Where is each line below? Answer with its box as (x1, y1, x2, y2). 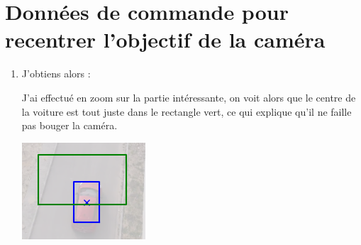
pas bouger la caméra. (21, 118, 118, 133)
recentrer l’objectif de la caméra (5, 25, 326, 54)
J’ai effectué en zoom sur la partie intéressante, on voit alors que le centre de (21, 89, 356, 104)
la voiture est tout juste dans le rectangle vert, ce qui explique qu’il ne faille (21, 104, 352, 119)
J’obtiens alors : (21, 66, 91, 81)
